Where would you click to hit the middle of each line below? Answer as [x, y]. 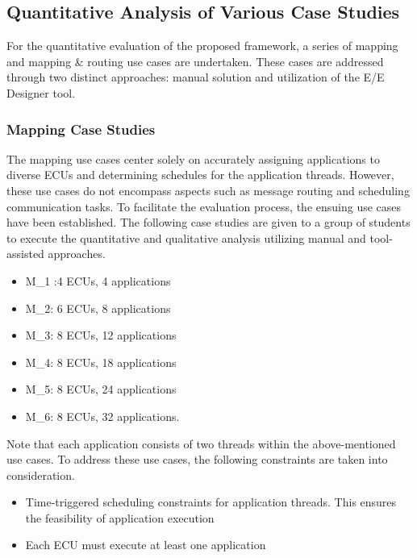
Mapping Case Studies [81, 129]
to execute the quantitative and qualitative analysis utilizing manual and [186, 237]
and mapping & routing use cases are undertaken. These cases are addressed [195, 61]
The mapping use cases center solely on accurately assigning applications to [193, 158]
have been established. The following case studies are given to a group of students [208, 222]
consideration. [41, 475]
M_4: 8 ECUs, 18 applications [101, 362]
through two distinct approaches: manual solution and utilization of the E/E [196, 77]
